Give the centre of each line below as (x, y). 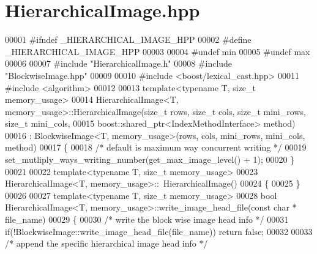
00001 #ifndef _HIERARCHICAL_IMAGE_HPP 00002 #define (128, 39)
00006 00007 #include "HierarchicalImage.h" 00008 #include (119, 63)
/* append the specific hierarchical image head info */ (106, 243)
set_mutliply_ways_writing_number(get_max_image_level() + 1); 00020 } (150, 159)
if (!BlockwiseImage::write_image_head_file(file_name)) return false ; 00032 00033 (159, 231)
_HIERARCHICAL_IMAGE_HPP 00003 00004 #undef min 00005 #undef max (158, 51)
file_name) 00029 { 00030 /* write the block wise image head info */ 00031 (147, 219)
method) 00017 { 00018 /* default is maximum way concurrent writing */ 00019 (156, 147)
